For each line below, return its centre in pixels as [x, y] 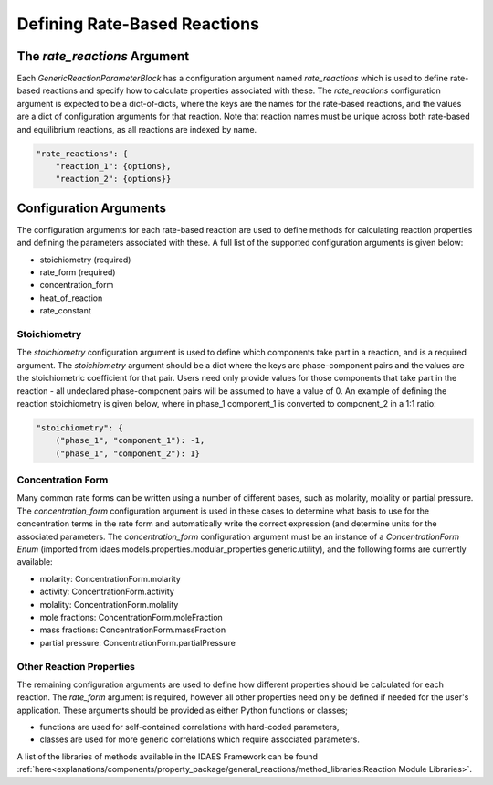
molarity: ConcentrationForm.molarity [110, 578]
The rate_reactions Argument [103, 56]
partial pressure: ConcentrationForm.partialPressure [138, 642]
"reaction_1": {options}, [113, 166]
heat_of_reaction [71, 298]
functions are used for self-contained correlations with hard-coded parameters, [189, 727]
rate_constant [65, 311]
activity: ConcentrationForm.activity [107, 592]
